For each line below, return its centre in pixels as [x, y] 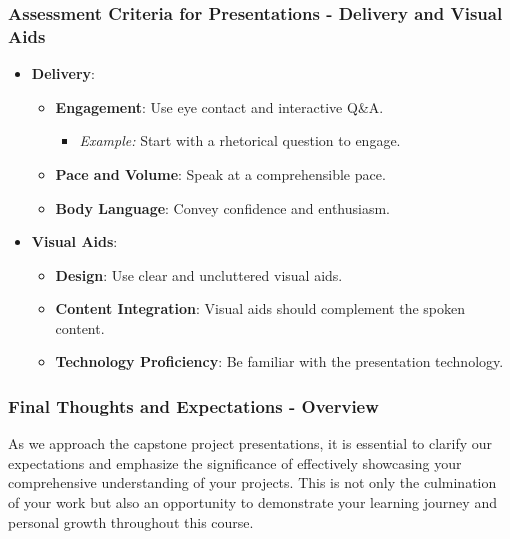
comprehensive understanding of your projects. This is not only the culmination [252, 482]
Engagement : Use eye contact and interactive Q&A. [219, 106]
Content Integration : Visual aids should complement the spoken [260, 308]
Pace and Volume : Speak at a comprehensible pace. [220, 173]
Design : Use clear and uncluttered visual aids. [199, 274]
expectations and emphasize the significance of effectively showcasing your [235, 462]
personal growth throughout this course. [131, 521]
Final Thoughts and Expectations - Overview [193, 406]
